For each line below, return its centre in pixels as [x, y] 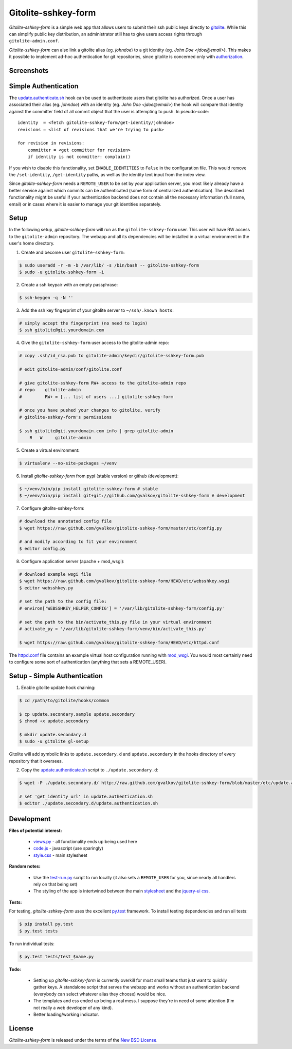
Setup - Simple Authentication [56, 676]
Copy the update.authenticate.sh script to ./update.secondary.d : [90, 770]
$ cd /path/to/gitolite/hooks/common [64, 700]
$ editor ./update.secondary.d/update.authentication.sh [89, 803]
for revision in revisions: [51, 143]
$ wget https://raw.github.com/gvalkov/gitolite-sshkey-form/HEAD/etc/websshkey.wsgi [124, 581]
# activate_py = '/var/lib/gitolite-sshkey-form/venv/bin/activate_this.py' [113, 629]
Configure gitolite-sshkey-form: [53, 508]
